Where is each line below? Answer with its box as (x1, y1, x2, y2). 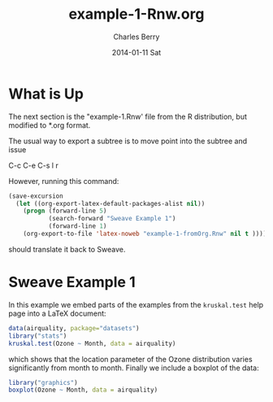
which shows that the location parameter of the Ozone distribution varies (8, 354, 253, 364)
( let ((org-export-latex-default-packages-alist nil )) (15, 199, 206, 208)
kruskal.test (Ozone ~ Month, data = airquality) (8, 339, 176, 347)
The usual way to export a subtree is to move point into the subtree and (8, 136, 248, 146)
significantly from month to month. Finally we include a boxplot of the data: (8, 363, 259, 373)
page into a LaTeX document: (8, 308, 107, 318)
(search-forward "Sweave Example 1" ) (48, 215, 176, 223)
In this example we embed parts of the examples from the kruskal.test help (8, 299, 264, 309)
